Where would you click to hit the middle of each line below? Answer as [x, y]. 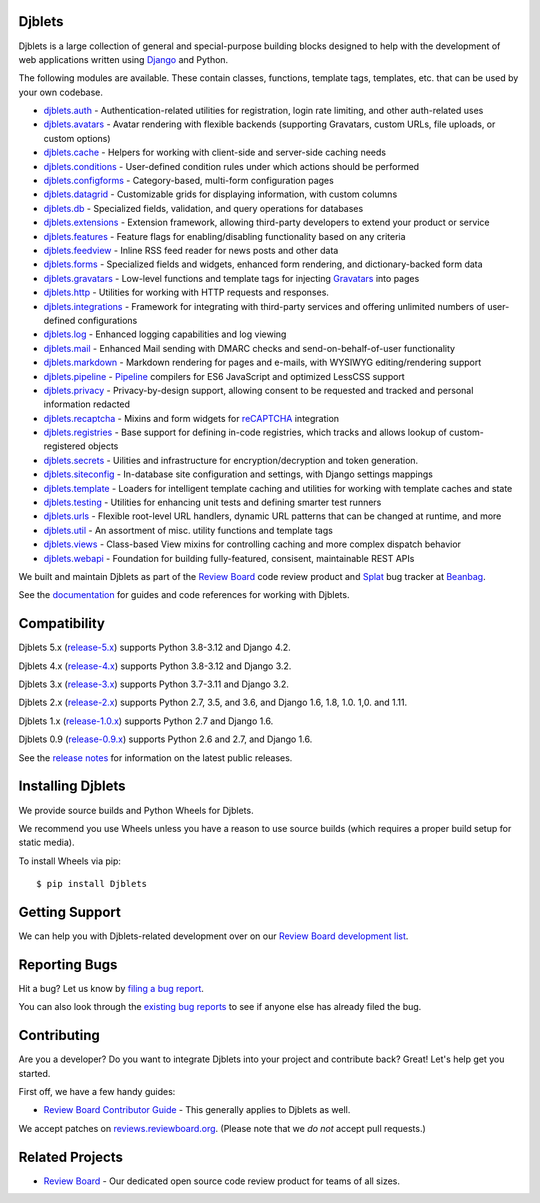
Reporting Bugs [68, 964]
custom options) [77, 138]
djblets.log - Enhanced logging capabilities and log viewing [165, 334]
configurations [107, 320]
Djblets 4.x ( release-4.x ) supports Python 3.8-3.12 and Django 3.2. [155, 666]
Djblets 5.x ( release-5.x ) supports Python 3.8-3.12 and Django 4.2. [155, 647]
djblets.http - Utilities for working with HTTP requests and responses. [186, 292]
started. [34, 1073]
